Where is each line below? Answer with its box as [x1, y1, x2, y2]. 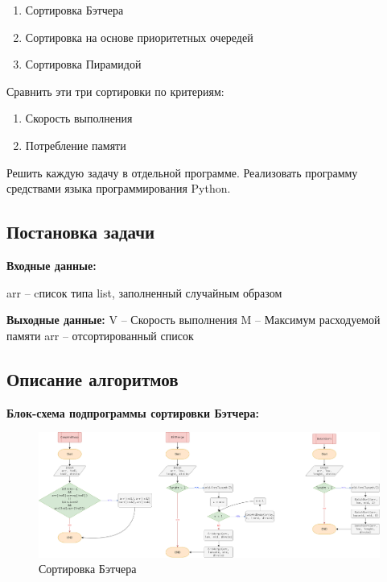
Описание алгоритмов [6, 366, 179, 391]
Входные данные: [6, 256, 97, 273]
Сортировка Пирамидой [25, 56, 142, 73]
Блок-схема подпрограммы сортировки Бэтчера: [6, 404, 259, 421]
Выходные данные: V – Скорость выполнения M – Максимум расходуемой [6, 311, 381, 328]
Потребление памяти [25, 136, 126, 153]
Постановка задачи [6, 219, 155, 244]
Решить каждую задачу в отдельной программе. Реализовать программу [6, 164, 358, 181]
